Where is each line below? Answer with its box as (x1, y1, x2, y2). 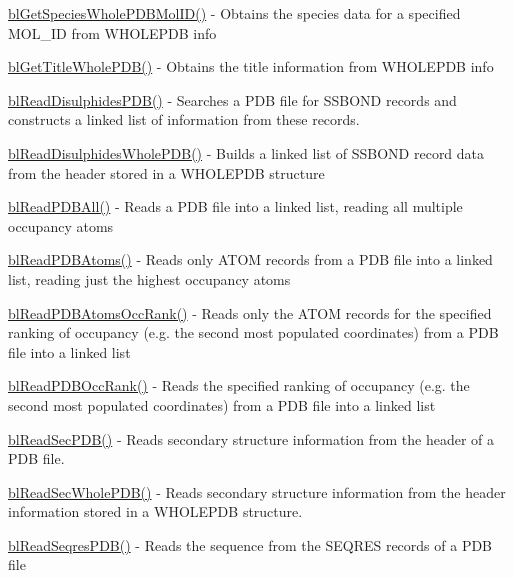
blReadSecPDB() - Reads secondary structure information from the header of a (8, 428, 494, 449)
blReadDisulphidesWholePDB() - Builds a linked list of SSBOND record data (8, 142, 485, 163)
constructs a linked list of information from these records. (8, 109, 360, 130)
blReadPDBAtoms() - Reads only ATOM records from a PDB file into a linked (8, 249, 493, 270)
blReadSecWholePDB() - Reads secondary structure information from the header (8, 481, 506, 502)
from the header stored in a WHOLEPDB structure (8, 162, 325, 183)
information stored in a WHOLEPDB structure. (8, 501, 303, 522)
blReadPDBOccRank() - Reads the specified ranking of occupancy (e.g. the (8, 375, 470, 396)
